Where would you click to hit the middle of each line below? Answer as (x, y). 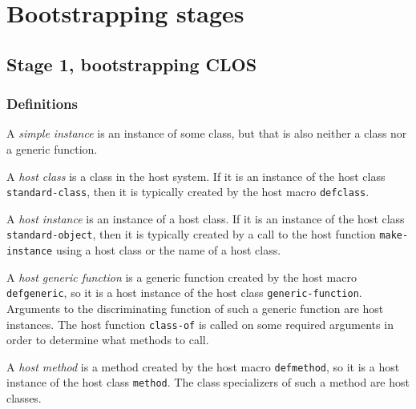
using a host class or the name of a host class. (168, 250)
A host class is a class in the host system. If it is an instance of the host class (196, 176)
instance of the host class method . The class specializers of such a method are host (208, 382)
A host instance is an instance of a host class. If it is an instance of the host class (206, 218)
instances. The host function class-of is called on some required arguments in (200, 324)
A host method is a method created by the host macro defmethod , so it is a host (203, 366)
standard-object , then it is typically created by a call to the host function (191, 234)
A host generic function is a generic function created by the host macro (182, 277)
